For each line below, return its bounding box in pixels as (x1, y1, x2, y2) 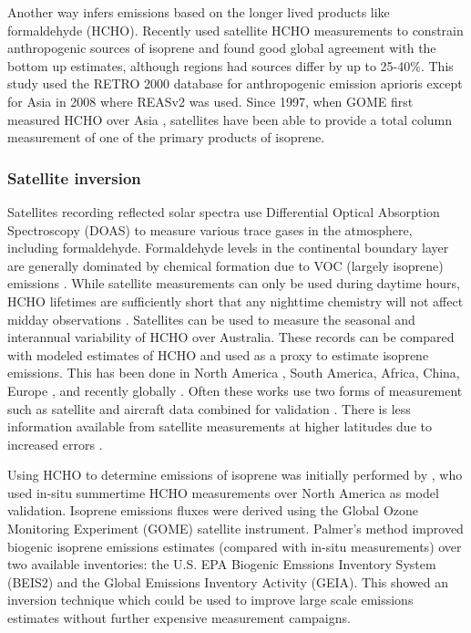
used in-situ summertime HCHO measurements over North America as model (7, 483, 439, 502)
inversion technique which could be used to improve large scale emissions (7, 590, 414, 609)
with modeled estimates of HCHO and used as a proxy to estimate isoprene (7, 345, 429, 364)
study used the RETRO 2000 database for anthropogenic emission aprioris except (7, 74, 463, 93)
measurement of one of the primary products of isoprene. (7, 128, 325, 147)
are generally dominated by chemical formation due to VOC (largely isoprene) (7, 255, 444, 275)
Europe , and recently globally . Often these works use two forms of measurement (7, 380, 463, 400)
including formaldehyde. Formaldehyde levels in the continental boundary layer (7, 238, 449, 257)
